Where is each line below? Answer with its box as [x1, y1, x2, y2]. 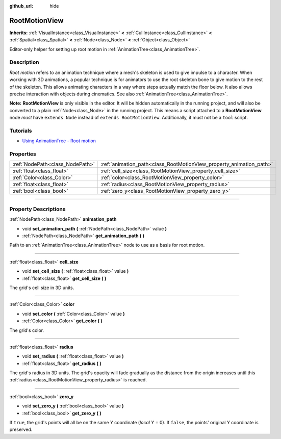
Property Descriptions [9, 205, 66, 213]
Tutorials [9, 127, 33, 134]
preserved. [9, 426, 33, 433]
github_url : [9, 3, 33, 9]
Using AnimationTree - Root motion [22, 138, 96, 144]
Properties [9, 150, 37, 158]
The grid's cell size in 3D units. [9, 285, 74, 291]
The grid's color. [9, 327, 44, 333]
